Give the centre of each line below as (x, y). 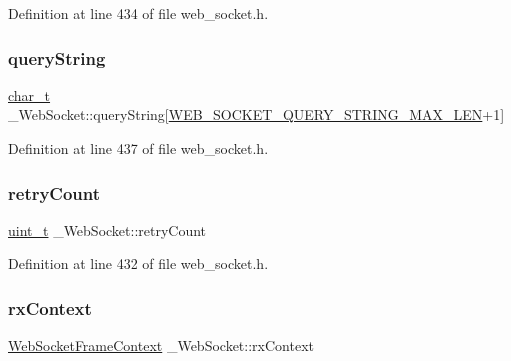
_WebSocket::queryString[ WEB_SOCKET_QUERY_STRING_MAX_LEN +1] (256, 114)
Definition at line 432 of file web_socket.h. (138, 263)
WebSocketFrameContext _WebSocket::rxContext (161, 345)
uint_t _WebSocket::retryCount (107, 229)
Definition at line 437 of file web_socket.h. (138, 148)
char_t (29, 94)
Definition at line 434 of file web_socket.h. (138, 13)
